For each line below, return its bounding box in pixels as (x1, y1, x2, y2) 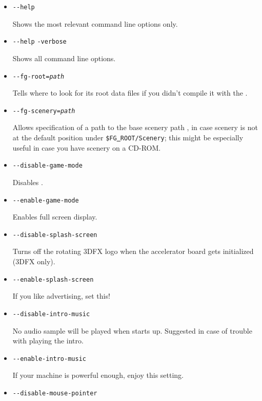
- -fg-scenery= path (12, 107, 75, 115)
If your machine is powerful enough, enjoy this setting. (12, 370, 184, 380)
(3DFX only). (12, 256, 55, 266)
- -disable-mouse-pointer (12, 389, 97, 397)
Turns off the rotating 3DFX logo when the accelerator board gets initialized (12, 246, 254, 257)
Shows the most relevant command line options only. (12, 18, 178, 29)
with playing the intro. (12, 335, 84, 346)
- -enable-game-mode (12, 196, 79, 204)
